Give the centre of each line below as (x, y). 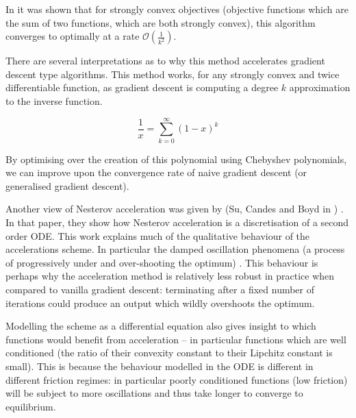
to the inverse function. (54, 100)
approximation (320, 87)
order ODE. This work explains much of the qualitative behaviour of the (158, 235)
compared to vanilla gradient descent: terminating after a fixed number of (160, 290)
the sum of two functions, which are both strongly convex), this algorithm (161, 22)
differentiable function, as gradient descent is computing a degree (142, 87)
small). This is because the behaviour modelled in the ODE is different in (160, 366)
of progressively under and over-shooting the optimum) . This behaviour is (162, 262)
